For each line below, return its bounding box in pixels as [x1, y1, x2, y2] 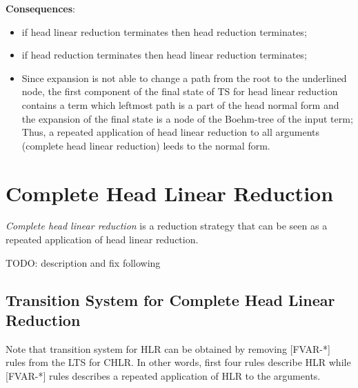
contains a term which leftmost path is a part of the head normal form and [21, 97, 339, 112]
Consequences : [6, 1, 75, 15]
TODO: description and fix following [6, 255, 161, 269]
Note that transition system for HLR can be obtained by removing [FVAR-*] [6, 341, 330, 356]
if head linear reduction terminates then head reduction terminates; [21, 24, 307, 39]
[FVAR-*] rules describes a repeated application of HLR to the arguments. [6, 369, 321, 383]
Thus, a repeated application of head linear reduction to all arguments [21, 125, 320, 139]
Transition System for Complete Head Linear [6, 289, 335, 310]
